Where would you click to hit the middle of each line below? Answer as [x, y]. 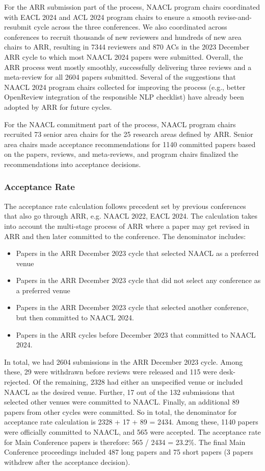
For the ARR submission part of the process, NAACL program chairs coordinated [132, 7]
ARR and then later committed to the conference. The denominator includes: [125, 236]
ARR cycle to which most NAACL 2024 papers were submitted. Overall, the [124, 56]
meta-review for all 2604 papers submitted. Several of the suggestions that [120, 77]
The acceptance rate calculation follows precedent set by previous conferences [125, 206]
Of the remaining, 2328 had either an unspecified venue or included [138, 382]
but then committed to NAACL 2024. [75, 317]
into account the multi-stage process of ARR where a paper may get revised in [127, 226]
